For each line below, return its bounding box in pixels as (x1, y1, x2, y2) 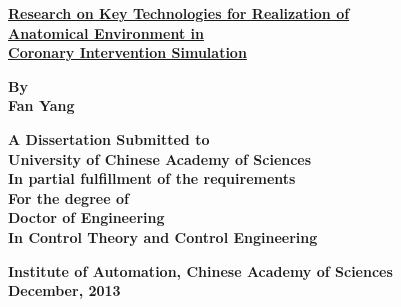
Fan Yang (8, 95, 75, 116)
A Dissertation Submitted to (8, 128, 210, 149)
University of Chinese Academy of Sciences (8, 148, 312, 169)
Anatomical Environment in (8, 22, 204, 43)
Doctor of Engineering (8, 207, 165, 228)
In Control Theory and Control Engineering (8, 226, 318, 247)
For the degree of (8, 187, 129, 208)
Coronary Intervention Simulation (8, 42, 247, 63)
